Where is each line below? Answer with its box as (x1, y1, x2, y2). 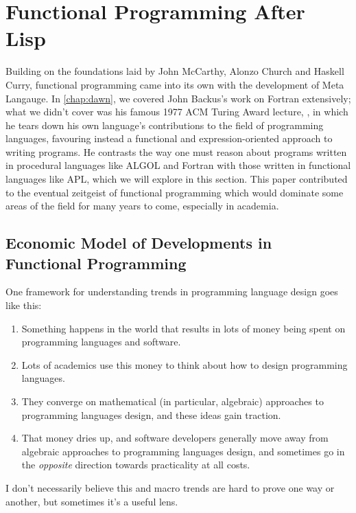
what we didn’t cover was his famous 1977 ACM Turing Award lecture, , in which (5, 104, 348, 119)
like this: (5, 298, 42, 312)
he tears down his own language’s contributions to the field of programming (5, 117, 324, 132)
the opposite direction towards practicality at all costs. (21, 457, 250, 472)
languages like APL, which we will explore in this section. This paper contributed (5, 172, 348, 186)
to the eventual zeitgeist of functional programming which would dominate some (5, 185, 344, 199)
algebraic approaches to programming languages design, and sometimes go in (21, 444, 345, 458)
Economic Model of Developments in (5, 232, 272, 253)
